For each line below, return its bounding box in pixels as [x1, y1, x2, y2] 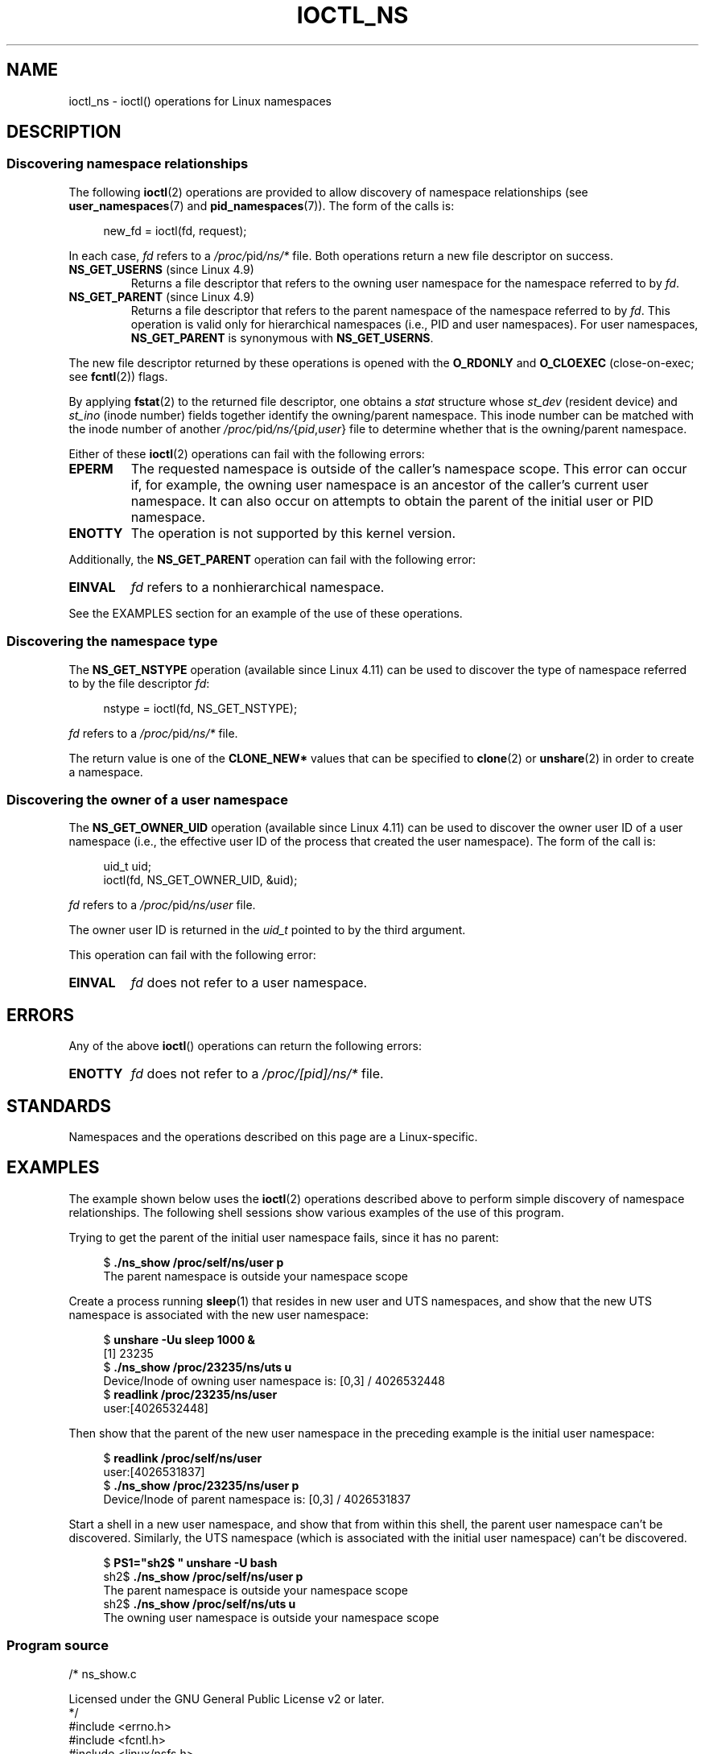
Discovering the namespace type [6, 633, 218, 650]
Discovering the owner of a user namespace [6, 791, 288, 808]
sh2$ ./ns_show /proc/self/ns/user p [103, 1569, 303, 1583]
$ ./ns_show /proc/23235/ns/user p [103, 1478, 299, 1492]
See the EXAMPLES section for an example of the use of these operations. [68, 606, 463, 620]
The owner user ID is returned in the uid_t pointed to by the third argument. [68, 923, 466, 937]
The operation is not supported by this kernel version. [130, 524, 456, 541]
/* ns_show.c [68, 1666, 137, 1681]
